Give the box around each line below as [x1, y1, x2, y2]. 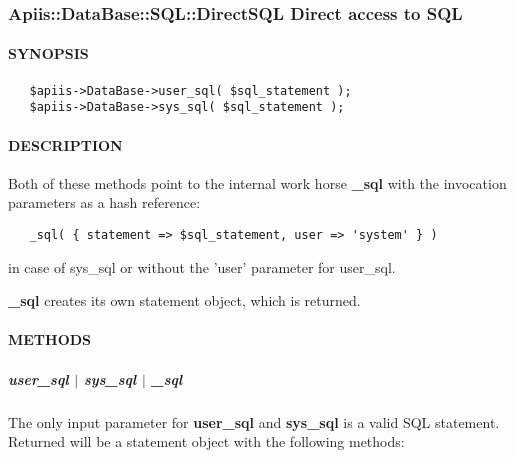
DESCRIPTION [8, 134, 123, 155]
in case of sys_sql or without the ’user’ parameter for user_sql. [8, 256, 396, 277]
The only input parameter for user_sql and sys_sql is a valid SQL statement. [8, 411, 500, 432]
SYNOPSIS [8, 43, 89, 64]
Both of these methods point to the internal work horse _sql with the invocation [8, 172, 507, 193]
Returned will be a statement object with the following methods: [8, 431, 405, 452]
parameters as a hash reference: [8, 192, 201, 213]
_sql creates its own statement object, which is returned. [8, 290, 361, 311]
